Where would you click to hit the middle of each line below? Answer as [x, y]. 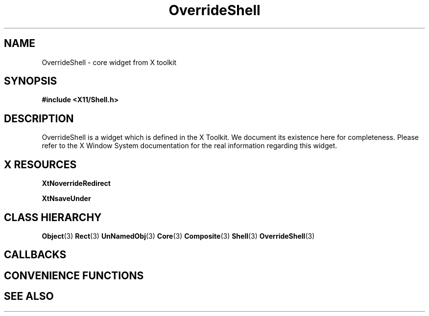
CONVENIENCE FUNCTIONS [74, 275]
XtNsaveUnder [66, 199]
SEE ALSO [29, 296]
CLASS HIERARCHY [53, 217]
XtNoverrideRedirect [76, 183]
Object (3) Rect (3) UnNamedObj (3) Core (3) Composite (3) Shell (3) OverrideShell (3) [178, 236]
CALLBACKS [35, 255]
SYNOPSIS [31, 81]
